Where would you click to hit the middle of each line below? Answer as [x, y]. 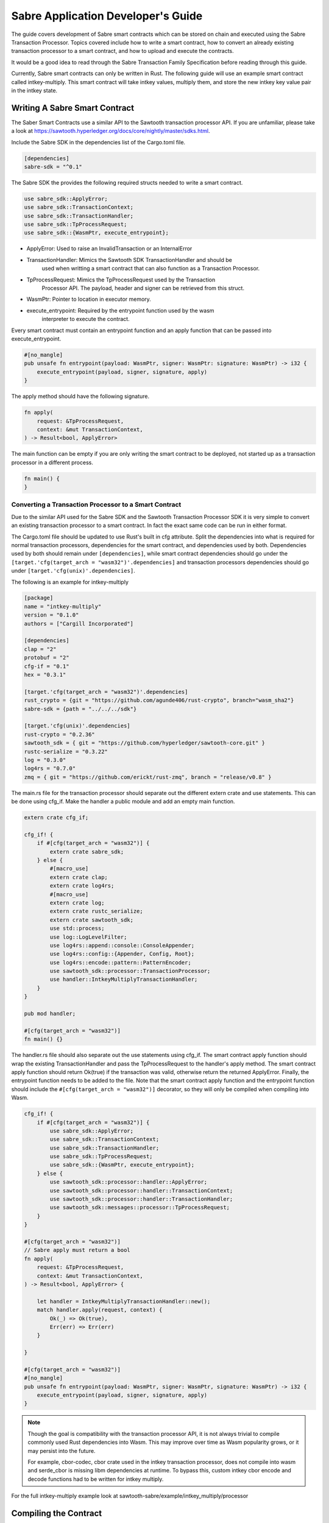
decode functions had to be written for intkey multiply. [96, 1479]
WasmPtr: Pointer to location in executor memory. [89, 299]
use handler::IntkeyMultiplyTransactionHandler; [124, 980]
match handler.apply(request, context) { [100, 1310]
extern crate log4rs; [82, 886]
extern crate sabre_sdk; [87, 852]
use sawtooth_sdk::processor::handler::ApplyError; [129, 1182]
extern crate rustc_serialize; [96, 911]
